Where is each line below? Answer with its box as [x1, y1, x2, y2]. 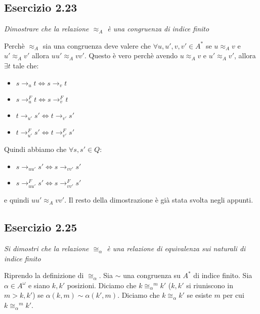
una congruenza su [123, 270, 181, 281]
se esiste [187, 290, 212, 300]
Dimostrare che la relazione [4, 23, 89, 34]
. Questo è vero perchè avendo [84, 50, 178, 61]
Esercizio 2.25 [4, 219, 77, 235]
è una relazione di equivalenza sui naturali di [107, 243, 246, 254]
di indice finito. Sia [193, 270, 252, 281]
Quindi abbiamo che [4, 144, 67, 154]
